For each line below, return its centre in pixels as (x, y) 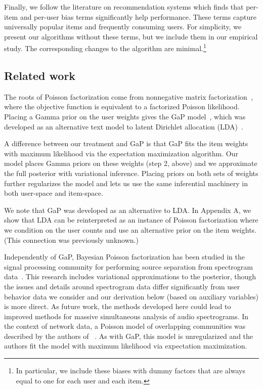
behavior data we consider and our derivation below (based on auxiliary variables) (131, 296)
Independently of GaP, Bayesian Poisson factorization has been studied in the (124, 257)
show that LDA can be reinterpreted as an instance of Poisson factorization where (131, 220)
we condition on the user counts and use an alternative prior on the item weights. (130, 229)
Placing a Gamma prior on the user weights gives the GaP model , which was (125, 117)
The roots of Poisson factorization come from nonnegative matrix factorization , (128, 96)
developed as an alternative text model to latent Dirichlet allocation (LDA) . (124, 126)
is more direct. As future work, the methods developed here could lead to (118, 306)
